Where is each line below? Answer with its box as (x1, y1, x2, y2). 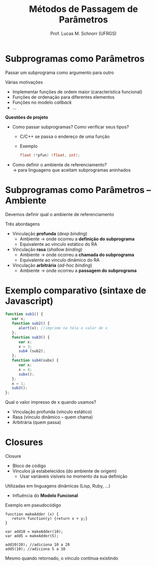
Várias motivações (5, 79, 43, 85)
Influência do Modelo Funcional (12, 493, 78, 498)
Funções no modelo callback (12, 99, 72, 105)
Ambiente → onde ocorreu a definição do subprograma (19, 236, 135, 242)
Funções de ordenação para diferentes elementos (12, 94, 115, 100)
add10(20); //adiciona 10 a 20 (5, 542, 70, 547)
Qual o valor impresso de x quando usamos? (5, 399, 96, 405)
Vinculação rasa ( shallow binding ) (12, 246, 83, 252)
